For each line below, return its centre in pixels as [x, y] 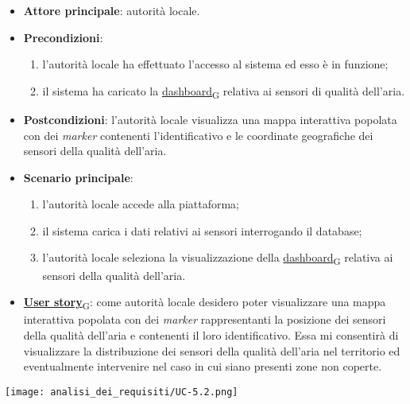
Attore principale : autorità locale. [112, 10]
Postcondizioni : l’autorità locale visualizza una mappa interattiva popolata [210, 119]
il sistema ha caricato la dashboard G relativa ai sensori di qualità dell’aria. [224, 91]
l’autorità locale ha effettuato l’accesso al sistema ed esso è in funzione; [215, 64]
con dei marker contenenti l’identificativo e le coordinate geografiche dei [198, 135]
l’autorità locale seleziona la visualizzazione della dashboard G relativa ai [218, 258]
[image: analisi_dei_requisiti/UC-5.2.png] [122, 392]
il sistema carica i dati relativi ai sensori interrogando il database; [202, 230]
